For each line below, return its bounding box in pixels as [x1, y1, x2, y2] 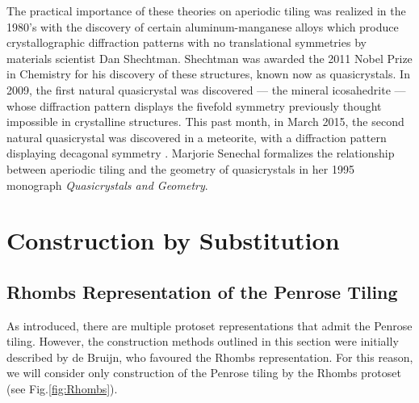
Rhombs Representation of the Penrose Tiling [6, 279, 398, 304]
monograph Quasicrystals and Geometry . [6, 176, 208, 193]
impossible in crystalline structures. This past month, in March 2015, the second [6, 113, 404, 130]
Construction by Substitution [6, 224, 340, 257]
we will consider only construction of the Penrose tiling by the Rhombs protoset [6, 364, 401, 381]
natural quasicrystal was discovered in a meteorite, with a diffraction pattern [6, 128, 387, 145]
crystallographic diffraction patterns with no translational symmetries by [6, 34, 367, 51]
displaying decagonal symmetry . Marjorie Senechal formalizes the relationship [6, 145, 395, 162]
